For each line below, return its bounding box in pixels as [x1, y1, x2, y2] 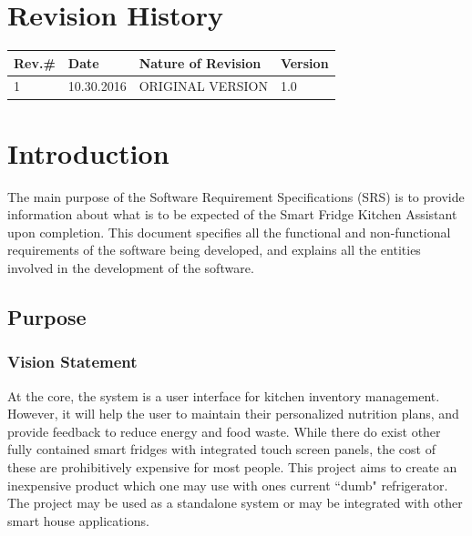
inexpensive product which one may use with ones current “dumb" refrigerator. [7, 475, 448, 494]
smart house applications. [7, 511, 149, 530]
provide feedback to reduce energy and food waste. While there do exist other [7, 421, 441, 440]
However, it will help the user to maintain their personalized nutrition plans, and [7, 404, 459, 423]
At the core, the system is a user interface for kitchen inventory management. [7, 386, 440, 405]
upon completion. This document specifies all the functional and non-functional [7, 222, 451, 241]
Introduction [7, 134, 169, 171]
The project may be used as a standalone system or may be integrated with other [7, 493, 463, 512]
